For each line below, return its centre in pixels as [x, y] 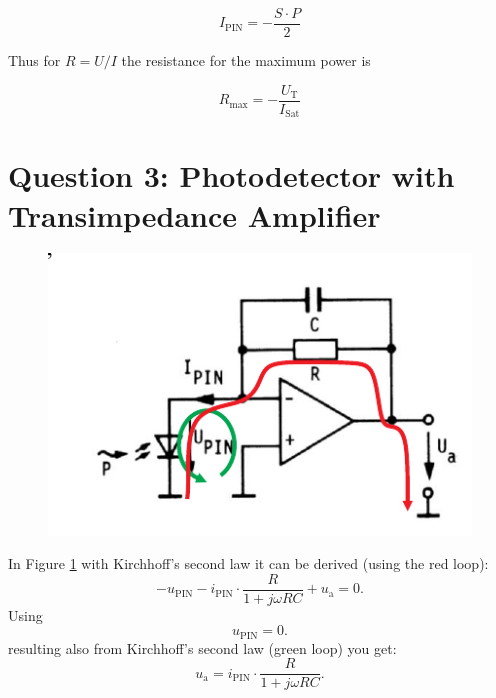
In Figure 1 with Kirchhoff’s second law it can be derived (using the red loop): [248, 563]
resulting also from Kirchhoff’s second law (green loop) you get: [202, 647]
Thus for [34, 60]
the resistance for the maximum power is [246, 60]
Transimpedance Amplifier [194, 214]
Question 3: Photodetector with [231, 175]
